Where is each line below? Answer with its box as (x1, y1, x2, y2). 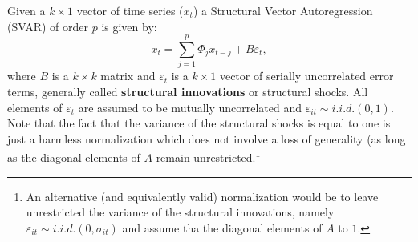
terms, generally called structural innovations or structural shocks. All (7, 83, 368, 99)
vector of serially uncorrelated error (219, 67, 394, 84)
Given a (7, 2, 46, 18)
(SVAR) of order (7, 18, 89, 34)
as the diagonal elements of (7, 148, 140, 165)
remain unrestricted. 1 (156, 147, 261, 165)
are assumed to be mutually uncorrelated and (78, 99, 302, 115)
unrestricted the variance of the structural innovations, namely (26, 204, 335, 220)
